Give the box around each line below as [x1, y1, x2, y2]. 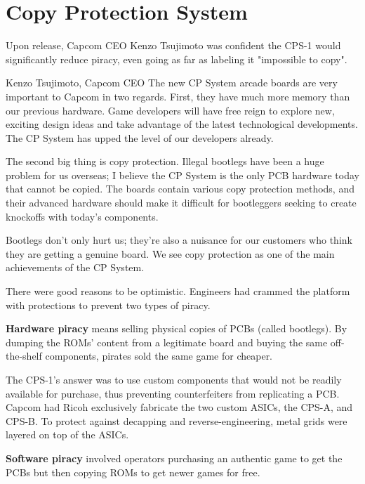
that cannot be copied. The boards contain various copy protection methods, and [6, 181, 354, 196]
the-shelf [6, 348, 42, 363]
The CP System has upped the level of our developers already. [6, 130, 274, 145]
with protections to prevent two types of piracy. [6, 297, 211, 312]
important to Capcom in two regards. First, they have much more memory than [6, 89, 350, 103]
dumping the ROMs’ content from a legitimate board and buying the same [6, 334, 328, 349]
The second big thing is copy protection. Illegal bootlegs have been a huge [6, 154, 324, 169]
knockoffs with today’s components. [6, 209, 159, 223]
